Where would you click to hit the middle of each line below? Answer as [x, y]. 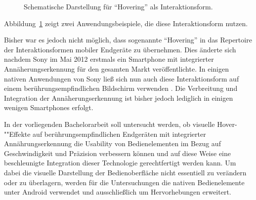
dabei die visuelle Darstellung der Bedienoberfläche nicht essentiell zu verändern [125, 172]
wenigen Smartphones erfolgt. [49, 107]
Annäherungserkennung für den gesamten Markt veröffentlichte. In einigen [116, 68]
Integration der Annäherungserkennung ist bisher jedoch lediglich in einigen [119, 98]
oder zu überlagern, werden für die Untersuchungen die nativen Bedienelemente [124, 182]
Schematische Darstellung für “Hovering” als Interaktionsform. [118, 6]
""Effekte [17, 134]
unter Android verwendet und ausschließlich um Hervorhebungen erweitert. [118, 192]
